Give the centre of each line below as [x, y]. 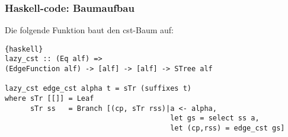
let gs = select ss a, [215, 118]
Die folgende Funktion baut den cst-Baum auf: [89, 30]
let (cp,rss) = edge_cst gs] [228, 128]
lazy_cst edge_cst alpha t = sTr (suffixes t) [98, 89]
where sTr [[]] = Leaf [49, 99]
